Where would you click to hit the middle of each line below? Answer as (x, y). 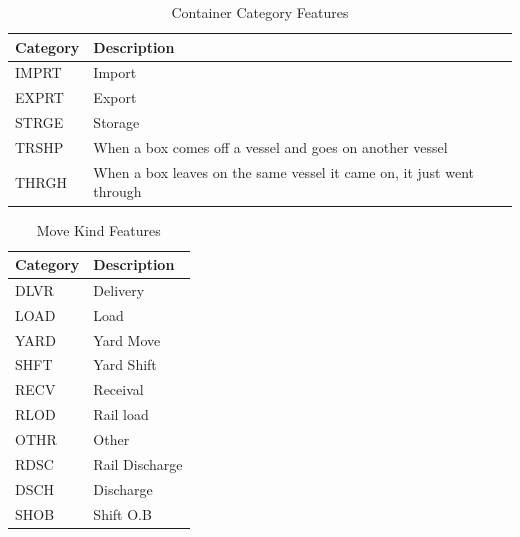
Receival (118, 389)
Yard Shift (125, 364)
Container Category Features (260, 12)
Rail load (121, 414)
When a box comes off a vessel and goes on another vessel (270, 146)
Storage (116, 122)
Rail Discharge (138, 463)
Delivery (119, 289)
